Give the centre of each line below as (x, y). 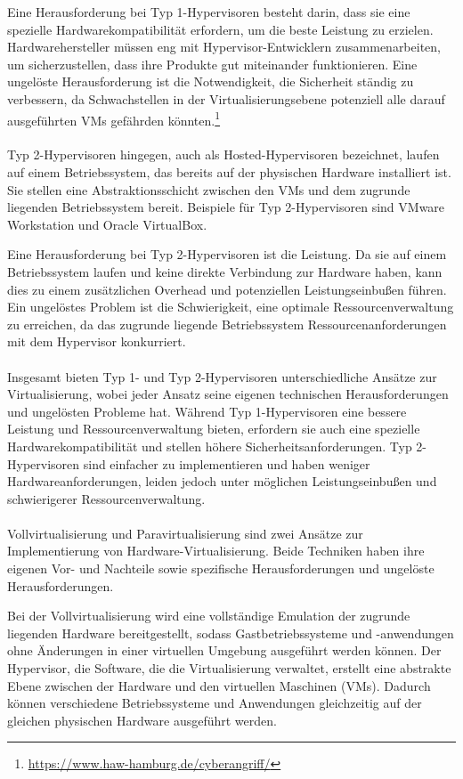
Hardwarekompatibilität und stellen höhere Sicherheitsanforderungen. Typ (210, 446)
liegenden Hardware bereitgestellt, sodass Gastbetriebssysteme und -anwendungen (231, 633)
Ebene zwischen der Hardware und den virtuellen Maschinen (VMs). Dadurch (219, 685)
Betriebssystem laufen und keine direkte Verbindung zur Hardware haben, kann (225, 271)
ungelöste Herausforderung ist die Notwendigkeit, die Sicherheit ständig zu (211, 81)
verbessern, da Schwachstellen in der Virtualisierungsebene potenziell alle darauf (226, 98)
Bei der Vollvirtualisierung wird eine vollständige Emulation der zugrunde (209, 616)
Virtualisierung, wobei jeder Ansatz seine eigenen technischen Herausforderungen (228, 394)
